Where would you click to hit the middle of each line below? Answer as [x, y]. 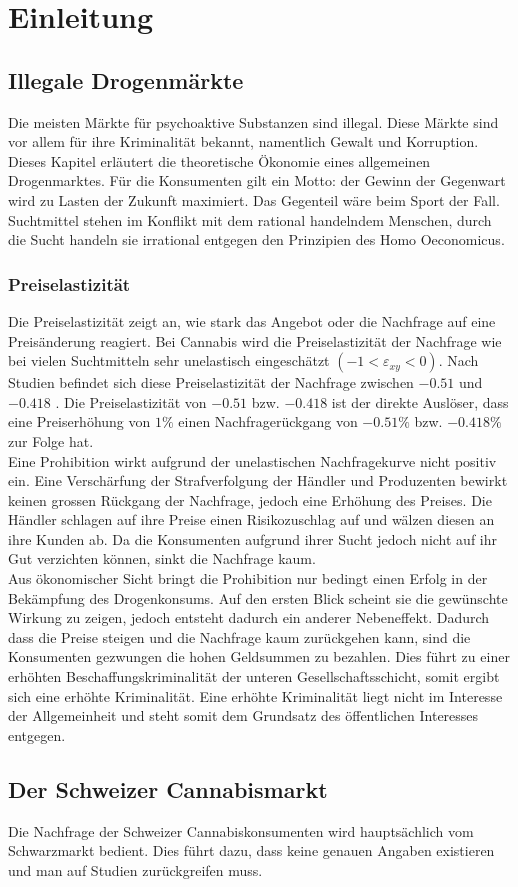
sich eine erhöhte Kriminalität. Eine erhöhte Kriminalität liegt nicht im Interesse [255, 695]
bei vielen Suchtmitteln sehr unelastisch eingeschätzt [169, 360]
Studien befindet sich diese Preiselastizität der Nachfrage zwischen [211, 382]
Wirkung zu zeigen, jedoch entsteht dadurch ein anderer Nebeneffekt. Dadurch [249, 617]
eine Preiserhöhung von [79, 421]
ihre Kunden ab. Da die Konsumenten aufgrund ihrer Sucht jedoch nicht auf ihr [252, 538]
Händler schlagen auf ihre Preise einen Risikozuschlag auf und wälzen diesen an [251, 519]
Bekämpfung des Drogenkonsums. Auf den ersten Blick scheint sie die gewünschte [258, 597]
